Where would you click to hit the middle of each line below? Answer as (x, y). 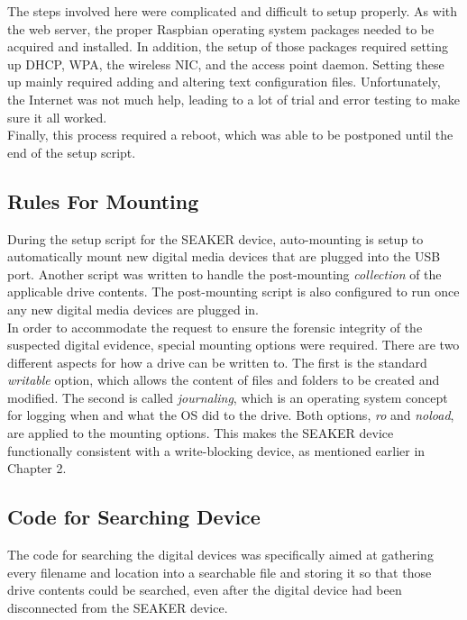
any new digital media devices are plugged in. (133, 309)
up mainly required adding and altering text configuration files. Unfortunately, (224, 82)
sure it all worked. (57, 117)
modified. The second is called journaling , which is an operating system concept (228, 397)
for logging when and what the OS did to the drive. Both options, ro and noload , (231, 415)
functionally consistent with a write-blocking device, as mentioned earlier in (216, 450)
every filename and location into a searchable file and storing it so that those (220, 572)
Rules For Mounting (103, 201)
